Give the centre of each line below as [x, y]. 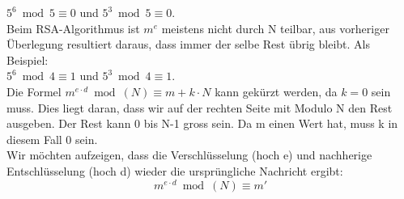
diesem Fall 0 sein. [52, 139]
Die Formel [34, 91]
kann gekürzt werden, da [276, 91]
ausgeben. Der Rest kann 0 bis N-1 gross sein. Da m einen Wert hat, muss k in [202, 123]
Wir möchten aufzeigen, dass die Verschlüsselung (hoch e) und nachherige [189, 155]
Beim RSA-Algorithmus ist [73, 28]
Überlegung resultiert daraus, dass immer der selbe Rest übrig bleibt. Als [189, 44]
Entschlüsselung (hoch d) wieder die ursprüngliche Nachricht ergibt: [175, 170]
